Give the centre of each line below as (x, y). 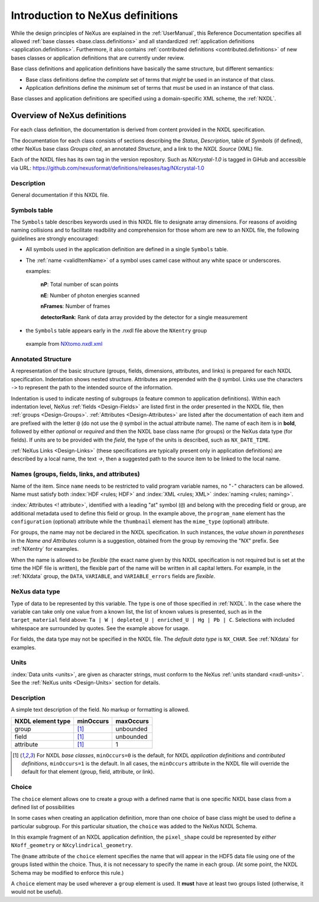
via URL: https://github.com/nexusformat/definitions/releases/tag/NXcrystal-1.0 (108, 168)
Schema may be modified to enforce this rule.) (67, 872)
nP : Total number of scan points (79, 284)
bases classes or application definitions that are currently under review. (98, 58)
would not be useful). (37, 892)
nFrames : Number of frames (75, 306)
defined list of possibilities (43, 807)
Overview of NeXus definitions (69, 116)
